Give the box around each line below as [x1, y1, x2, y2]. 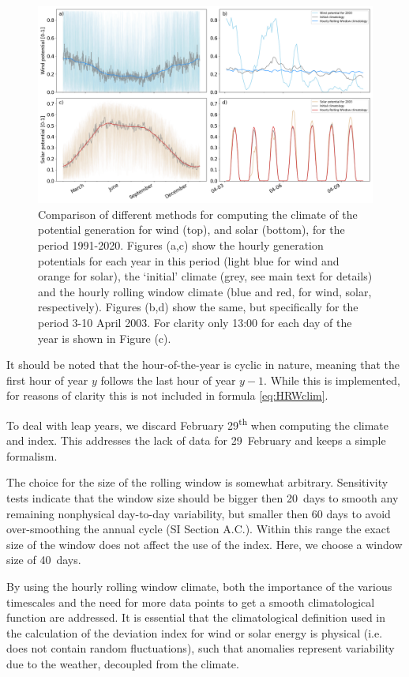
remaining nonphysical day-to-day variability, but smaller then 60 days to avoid [6, 505, 391, 521]
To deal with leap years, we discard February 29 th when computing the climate [6, 414, 389, 433]
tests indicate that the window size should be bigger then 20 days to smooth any [6, 490, 399, 506]
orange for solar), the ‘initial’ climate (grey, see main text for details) [38, 268, 373, 284]
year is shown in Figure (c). [38, 329, 171, 346]
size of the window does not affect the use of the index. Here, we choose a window [6, 536, 403, 552]
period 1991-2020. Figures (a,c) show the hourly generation [38, 237, 324, 254]
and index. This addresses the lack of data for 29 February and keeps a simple [6, 432, 386, 449]
